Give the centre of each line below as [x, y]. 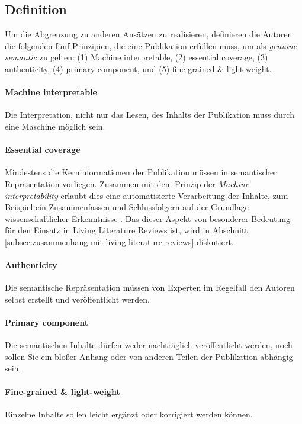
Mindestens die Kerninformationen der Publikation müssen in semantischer [141, 172]
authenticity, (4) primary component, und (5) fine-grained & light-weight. [138, 68]
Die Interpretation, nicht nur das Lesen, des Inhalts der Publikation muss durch [150, 115]
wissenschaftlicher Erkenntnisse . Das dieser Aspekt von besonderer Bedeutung [148, 218]
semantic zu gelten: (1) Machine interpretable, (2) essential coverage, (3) [136, 57]
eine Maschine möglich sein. [55, 126]
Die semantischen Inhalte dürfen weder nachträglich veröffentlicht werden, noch [149, 345]
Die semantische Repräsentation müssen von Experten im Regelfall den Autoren [150, 288]
